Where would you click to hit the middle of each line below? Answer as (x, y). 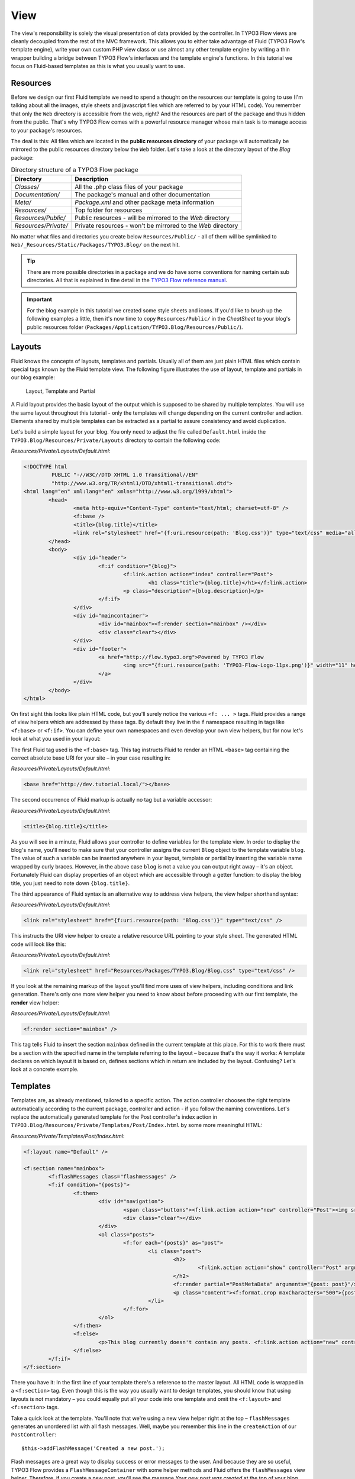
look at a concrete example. (45, 1069)
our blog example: (33, 377)
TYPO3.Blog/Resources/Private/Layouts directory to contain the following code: (116, 440)
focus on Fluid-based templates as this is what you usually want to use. (98, 66)
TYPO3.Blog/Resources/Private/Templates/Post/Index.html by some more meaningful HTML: (137, 1125)
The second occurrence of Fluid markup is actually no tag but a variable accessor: (112, 800)
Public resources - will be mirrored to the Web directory (152, 218)
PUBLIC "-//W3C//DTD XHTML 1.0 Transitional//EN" (125, 475)
